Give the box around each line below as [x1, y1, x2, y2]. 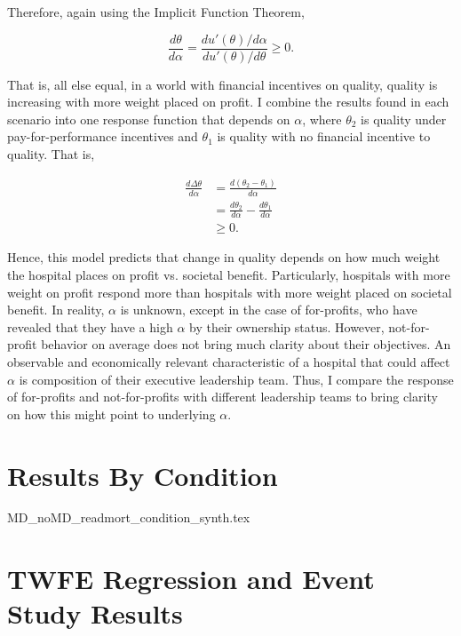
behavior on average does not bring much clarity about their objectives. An [41, 335, 451, 354]
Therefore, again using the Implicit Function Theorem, [7, 3, 305, 20]
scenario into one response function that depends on [7, 109, 290, 128]
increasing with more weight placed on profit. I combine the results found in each [7, 92, 449, 111]
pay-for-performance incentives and [7, 127, 198, 146]
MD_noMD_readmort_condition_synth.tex [7, 508, 250, 527]
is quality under [361, 109, 447, 128]
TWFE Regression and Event [7, 560, 375, 597]
